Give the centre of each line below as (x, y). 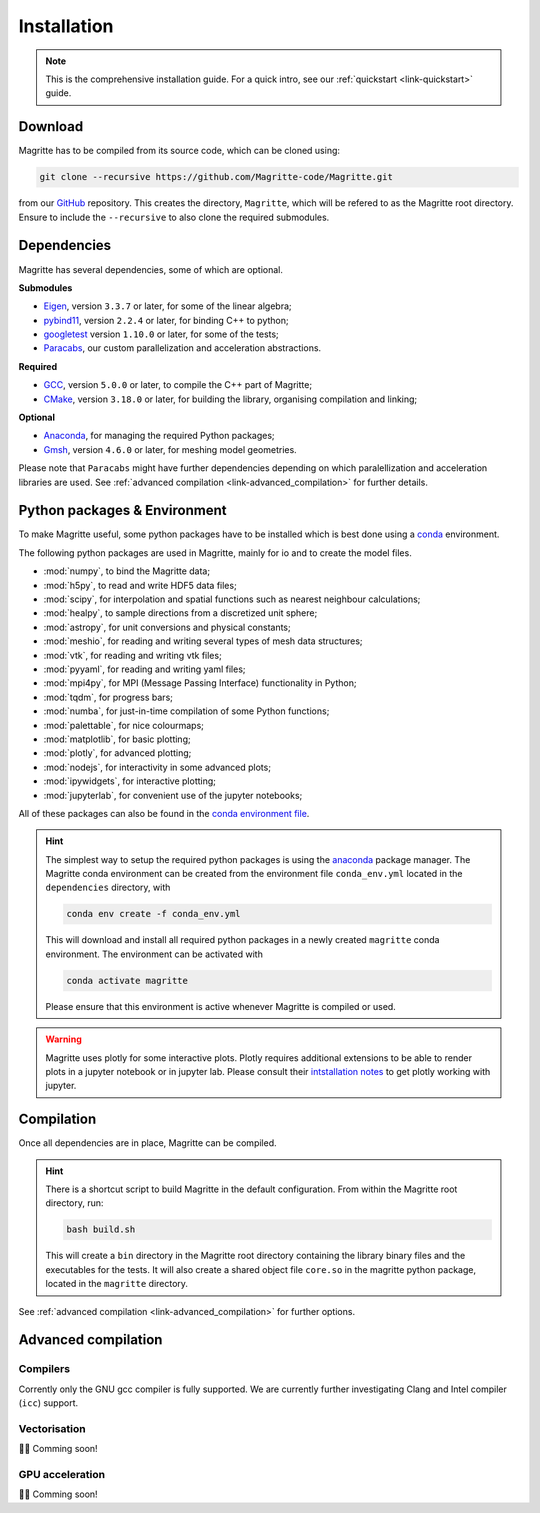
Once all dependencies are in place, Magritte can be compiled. (147, 1143)
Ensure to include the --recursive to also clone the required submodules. (174, 217)
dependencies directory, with (108, 887)
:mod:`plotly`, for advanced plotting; (117, 753)
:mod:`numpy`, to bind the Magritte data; (126, 571)
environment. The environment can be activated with (154, 954)
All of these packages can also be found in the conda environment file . (164, 813)
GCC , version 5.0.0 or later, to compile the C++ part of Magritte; (178, 385)
